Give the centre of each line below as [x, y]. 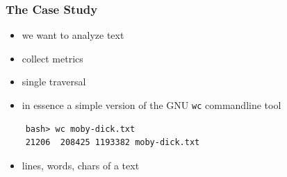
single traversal [54, 82]
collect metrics [52, 58]
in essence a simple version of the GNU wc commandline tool [151, 105]
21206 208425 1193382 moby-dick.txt [113, 143]
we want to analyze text [73, 35]
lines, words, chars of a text [81, 165]
